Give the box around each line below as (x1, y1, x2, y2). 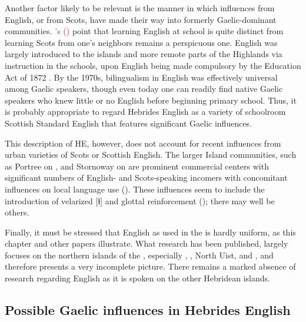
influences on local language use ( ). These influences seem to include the (5, 182, 265, 195)
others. (5, 206, 29, 218)
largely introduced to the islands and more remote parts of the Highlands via (5, 48, 282, 60)
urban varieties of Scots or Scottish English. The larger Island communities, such (5, 148, 297, 161)
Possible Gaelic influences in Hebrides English (5, 301, 291, 319)
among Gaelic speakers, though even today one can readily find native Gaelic (5, 82, 283, 95)
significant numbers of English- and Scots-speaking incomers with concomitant (5, 171, 288, 184)
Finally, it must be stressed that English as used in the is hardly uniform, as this (5, 225, 296, 238)
